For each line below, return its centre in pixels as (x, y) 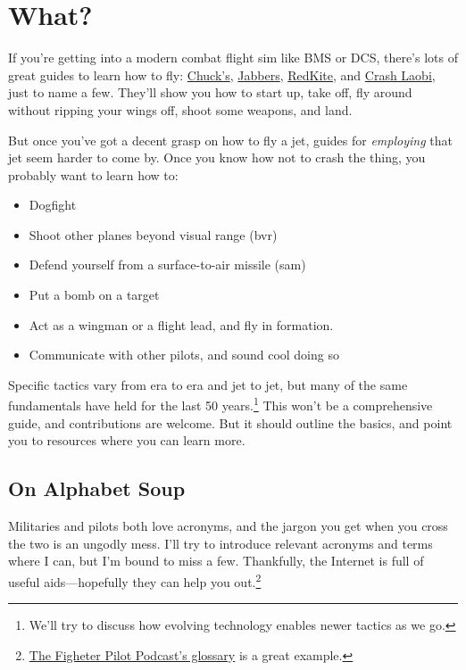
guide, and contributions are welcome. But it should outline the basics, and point (230, 422)
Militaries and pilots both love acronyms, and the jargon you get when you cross (228, 526)
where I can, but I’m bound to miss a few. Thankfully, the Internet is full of (216, 561)
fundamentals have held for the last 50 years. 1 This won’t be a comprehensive (221, 404)
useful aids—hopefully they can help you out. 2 (135, 580)
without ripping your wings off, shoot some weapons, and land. (180, 109)
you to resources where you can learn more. (127, 440)
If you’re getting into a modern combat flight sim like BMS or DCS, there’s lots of (233, 58)
